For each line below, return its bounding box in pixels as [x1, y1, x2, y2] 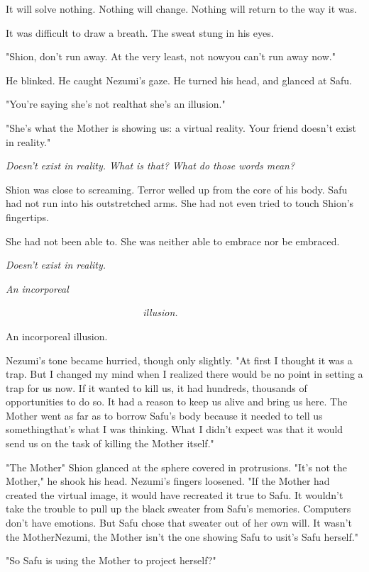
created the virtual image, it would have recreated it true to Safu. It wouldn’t [6, 487, 343, 502]
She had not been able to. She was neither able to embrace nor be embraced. [6, 233, 340, 248]
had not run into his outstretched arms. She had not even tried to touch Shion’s [6, 196, 354, 211]
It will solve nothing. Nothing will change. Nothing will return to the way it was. [6, 1, 357, 16]
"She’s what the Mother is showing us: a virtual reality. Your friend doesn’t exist [6, 120, 356, 135]
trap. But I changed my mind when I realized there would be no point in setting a [6, 366, 363, 381]
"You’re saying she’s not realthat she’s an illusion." [6, 96, 226, 111]
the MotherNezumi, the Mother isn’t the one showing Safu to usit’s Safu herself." [6, 529, 358, 544]
